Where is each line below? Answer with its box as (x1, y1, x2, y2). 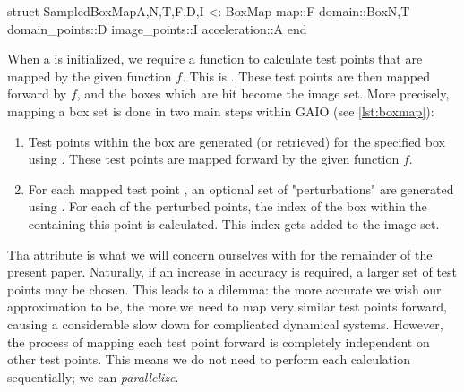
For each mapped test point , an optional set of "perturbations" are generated (28, 179, 454, 198)
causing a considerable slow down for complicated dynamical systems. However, (7, 314, 443, 333)
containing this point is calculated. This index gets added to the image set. (28, 214, 440, 233)
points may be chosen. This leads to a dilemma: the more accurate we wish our (7, 279, 442, 298)
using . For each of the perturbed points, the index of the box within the (28, 197, 427, 216)
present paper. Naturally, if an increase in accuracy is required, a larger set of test (7, 262, 458, 281)
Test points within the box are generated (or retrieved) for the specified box (28, 132, 445, 150)
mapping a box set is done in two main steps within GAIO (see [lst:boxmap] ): (7, 101, 434, 120)
